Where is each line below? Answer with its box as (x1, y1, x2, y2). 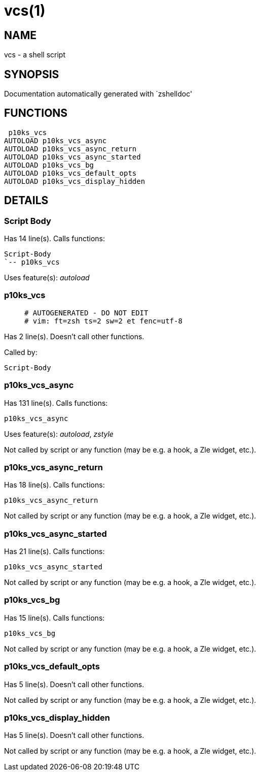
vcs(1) (4, 2, 46, 19)
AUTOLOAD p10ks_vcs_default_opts (4, 169, 137, 177)
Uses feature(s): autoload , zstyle (4, 429, 114, 438)
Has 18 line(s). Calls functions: (4, 480, 105, 490)
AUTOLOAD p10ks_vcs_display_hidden (4, 177, 145, 185)
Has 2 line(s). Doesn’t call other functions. (4, 332, 144, 341)
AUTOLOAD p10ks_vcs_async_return (4, 144, 137, 153)
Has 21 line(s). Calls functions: (4, 547, 105, 556)
